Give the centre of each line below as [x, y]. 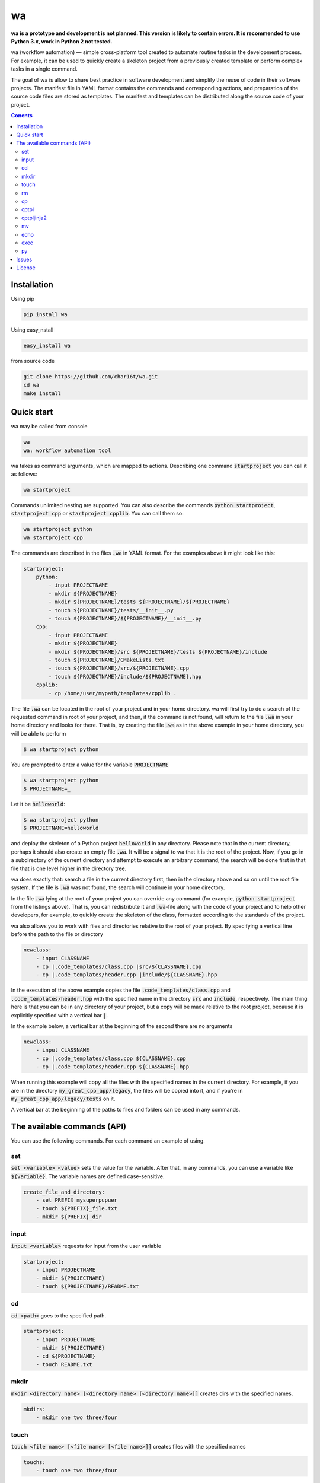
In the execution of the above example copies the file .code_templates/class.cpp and [121, 990]
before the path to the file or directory [57, 934]
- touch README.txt [64, 1365]
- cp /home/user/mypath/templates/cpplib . [113, 693]
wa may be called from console [49, 427]
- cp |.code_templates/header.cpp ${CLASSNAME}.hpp [113, 1067]
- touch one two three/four [77, 1471]
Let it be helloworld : [38, 804]
